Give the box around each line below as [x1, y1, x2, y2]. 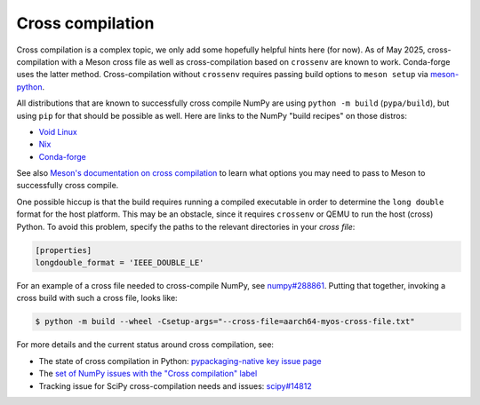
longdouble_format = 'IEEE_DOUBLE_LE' [35, 258, 204, 267]
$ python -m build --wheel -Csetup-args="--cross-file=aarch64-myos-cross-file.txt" [35, 316, 415, 327]
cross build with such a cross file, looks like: [16, 293, 178, 304]
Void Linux [38, 126, 77, 137]
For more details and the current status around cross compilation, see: [16, 339, 275, 350]
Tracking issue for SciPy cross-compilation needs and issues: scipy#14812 [38, 380, 312, 391]
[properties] [35, 245, 92, 255]
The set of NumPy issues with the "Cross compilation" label [38, 369, 258, 379]
